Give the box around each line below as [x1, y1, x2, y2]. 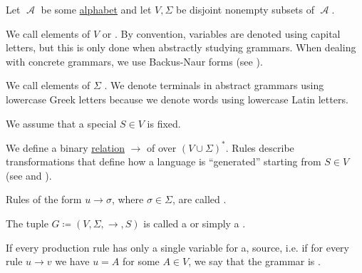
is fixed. [147, 115, 181, 130]
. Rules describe [225, 140, 294, 155]
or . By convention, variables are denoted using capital [102, 26, 341, 41]
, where [111, 192, 144, 207]
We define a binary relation [6, 140, 125, 155]
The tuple [6, 216, 48, 231]
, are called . [172, 192, 227, 207]
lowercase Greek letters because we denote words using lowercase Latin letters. [6, 91, 348, 106]
